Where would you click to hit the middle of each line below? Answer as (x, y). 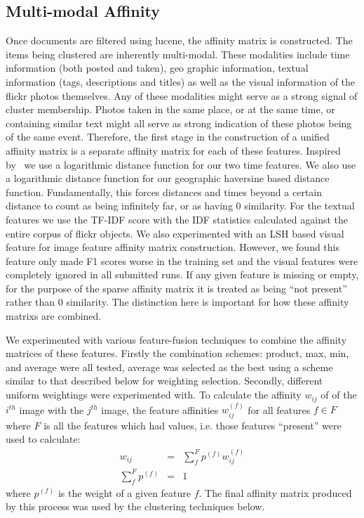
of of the (339, 395)
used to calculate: (43, 439)
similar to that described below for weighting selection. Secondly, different (164, 381)
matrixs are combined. (54, 316)
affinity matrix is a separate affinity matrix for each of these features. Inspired (173, 150)
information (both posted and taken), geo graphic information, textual (157, 68)
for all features (279, 409)
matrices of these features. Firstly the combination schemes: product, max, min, (177, 353)
